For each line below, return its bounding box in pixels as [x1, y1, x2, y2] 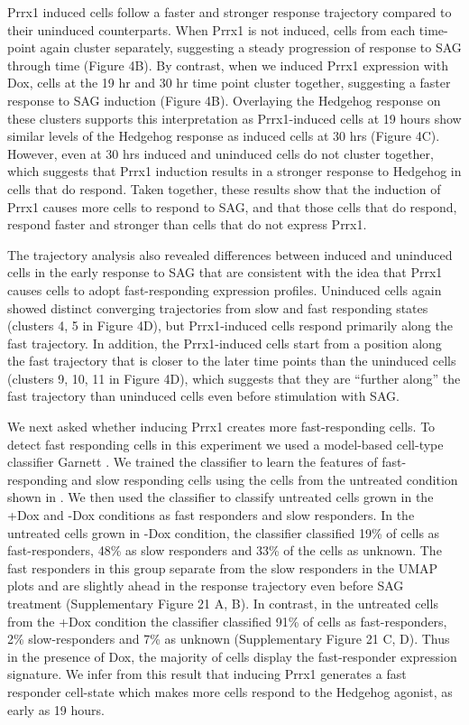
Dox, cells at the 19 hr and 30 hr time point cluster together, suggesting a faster [7, 73, 451, 92]
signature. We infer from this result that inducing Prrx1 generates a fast [7, 665, 407, 683]
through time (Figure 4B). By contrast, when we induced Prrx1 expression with [7, 55, 448, 74]
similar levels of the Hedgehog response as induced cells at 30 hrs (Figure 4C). [7, 126, 440, 145]
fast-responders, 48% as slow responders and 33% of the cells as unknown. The [7, 541, 442, 560]
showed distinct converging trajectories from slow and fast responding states [7, 298, 428, 317]
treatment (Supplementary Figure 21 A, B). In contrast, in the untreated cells [7, 594, 438, 612]
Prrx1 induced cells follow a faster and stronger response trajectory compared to [7, 3, 452, 21]
